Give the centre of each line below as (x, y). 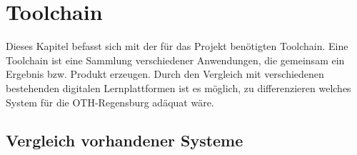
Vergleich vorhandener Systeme (125, 140)
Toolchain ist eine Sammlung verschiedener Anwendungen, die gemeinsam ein (175, 60)
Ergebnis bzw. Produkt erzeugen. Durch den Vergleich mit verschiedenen (165, 74)
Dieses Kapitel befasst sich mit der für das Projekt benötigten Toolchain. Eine (177, 46)
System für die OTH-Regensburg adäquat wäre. (110, 102)
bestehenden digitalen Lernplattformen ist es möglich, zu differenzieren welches (178, 87)
